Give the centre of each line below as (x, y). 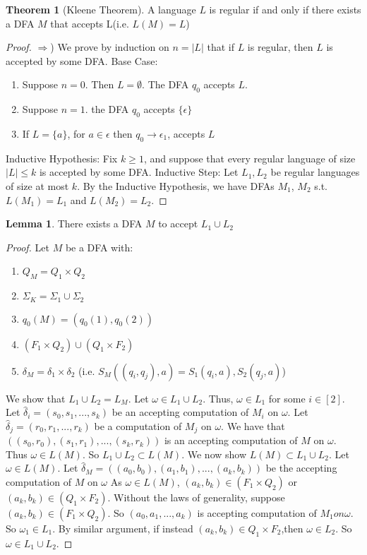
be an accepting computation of (180, 412)
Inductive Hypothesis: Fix (62, 158)
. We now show (214, 454)
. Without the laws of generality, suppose (196, 497)
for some (287, 398)
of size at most (37, 185)
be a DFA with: (99, 247)
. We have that (253, 425)
